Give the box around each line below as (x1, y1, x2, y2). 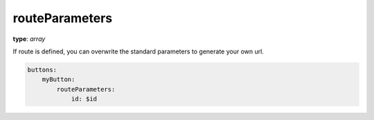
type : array (12, 35, 46, 43)
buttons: (27, 66, 57, 74)
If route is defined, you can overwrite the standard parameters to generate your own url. (12, 47, 265, 55)
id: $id (71, 95, 97, 103)
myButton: (42, 76, 75, 83)
